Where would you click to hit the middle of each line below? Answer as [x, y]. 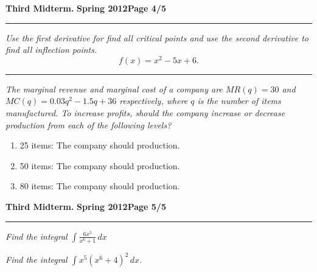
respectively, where [154, 101]
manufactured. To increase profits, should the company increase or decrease [145, 113]
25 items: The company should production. [100, 145]
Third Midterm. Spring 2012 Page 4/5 [86, 8]
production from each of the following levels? [89, 124]
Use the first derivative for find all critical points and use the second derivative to [157, 37]
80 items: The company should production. [100, 186]
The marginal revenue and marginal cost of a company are [114, 89]
